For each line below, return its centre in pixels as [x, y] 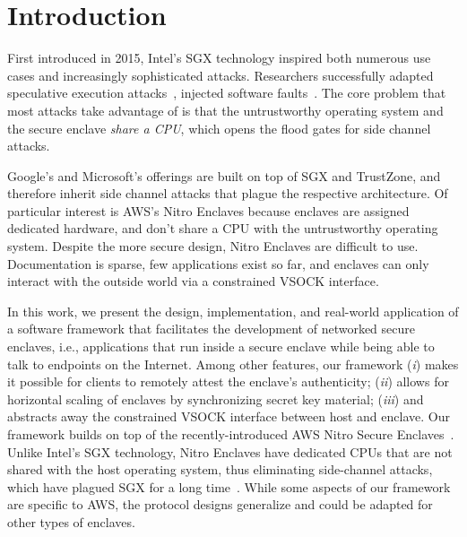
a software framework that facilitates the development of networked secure [211, 329]
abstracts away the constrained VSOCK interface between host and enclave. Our [229, 416]
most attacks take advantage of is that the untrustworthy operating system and [225, 110]
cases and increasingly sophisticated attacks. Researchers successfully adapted [221, 75]
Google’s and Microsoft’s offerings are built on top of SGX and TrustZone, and [224, 175]
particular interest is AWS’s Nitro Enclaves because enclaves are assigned [208, 210]
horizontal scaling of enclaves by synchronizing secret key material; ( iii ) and [216, 398]
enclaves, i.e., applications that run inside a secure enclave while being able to [221, 346]
